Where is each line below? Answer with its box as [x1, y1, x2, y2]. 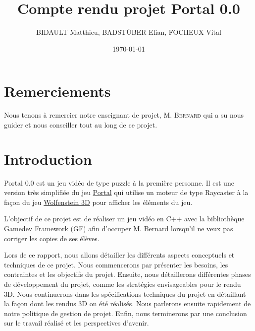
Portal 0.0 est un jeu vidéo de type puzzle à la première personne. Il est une [4, 177, 234, 188]
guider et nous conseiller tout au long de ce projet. [4, 119, 157, 130]
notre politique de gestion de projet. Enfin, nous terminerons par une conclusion [4, 308, 247, 318]
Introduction [4, 148, 92, 169]
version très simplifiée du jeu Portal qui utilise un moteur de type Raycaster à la [4, 187, 249, 198]
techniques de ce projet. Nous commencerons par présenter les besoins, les [4, 259, 228, 269]
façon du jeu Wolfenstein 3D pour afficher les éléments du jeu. [4, 197, 193, 207]
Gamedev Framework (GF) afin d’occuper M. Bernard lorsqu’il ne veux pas [4, 223, 233, 233]
